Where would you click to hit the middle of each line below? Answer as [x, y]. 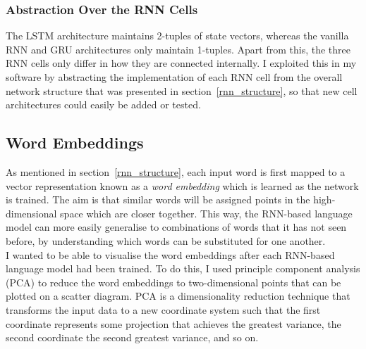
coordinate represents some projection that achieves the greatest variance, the [173, 323]
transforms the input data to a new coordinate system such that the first [163, 309]
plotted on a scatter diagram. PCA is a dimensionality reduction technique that [178, 296]
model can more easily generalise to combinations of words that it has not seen [176, 227]
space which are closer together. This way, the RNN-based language [206, 213]
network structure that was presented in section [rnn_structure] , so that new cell [182, 90]
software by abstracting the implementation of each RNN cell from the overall [174, 77]
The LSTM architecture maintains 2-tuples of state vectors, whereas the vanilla [177, 36]
